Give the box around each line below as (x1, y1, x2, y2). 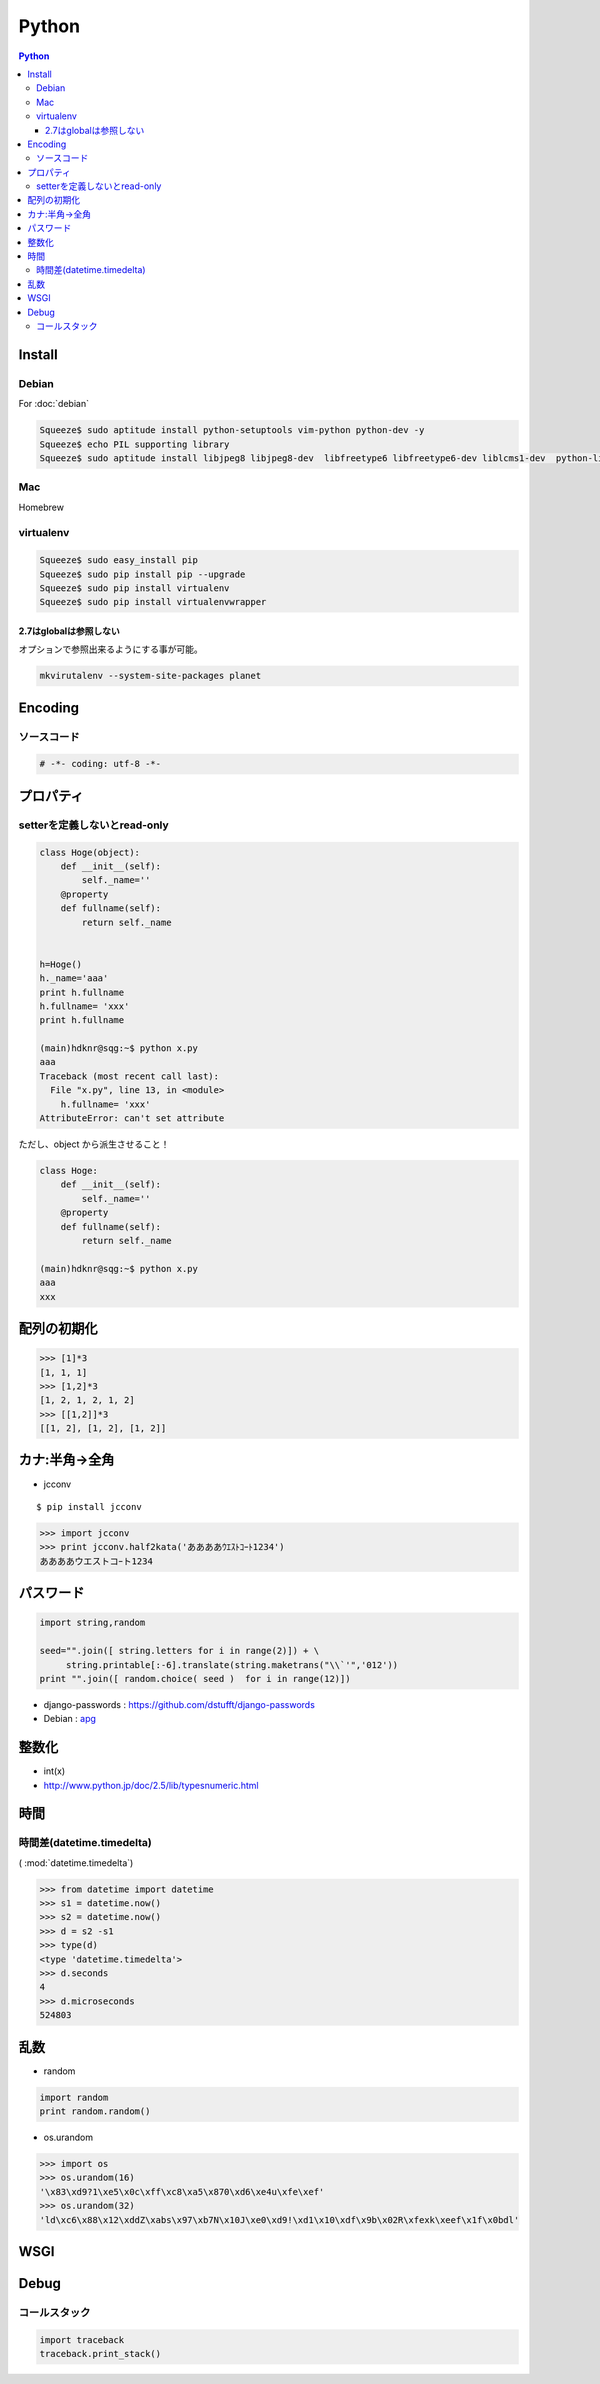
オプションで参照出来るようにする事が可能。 (18, 643, 204, 655)
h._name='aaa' (39, 973, 109, 984)
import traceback (39, 2334, 125, 2345)
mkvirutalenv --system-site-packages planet (39, 670, 262, 682)
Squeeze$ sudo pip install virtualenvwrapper (39, 596, 267, 608)
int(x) (43, 1765, 66, 1777)
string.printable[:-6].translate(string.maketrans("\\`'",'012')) (65, 1659, 399, 1670)
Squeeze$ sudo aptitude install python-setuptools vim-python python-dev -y (39, 425, 425, 436)
